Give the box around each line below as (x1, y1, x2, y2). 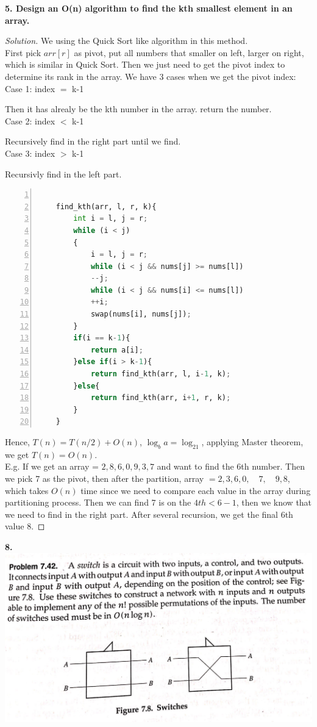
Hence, (5, 435, 30, 448)
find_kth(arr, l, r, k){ (55, 202, 157, 211)
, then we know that (236, 496, 312, 509)
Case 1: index (5, 82, 55, 95)
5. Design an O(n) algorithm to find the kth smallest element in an (5, 2, 293, 14)
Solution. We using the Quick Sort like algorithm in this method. (5, 34, 248, 47)
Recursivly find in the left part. (5, 167, 122, 180)
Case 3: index (5, 146, 55, 159)
